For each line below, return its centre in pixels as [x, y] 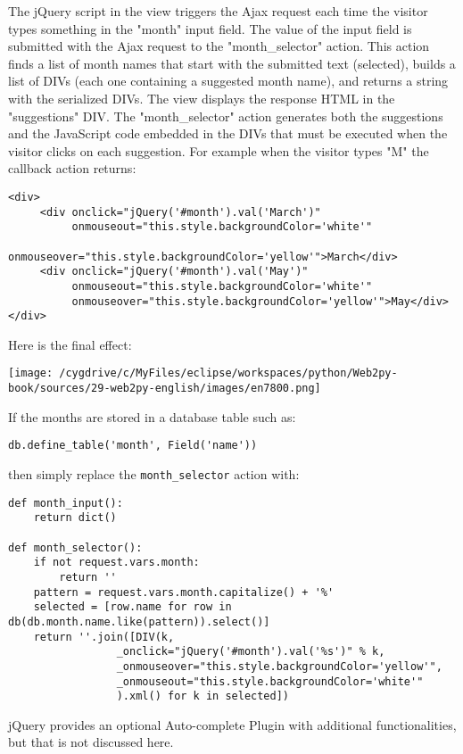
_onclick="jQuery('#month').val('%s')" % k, [251, 652]
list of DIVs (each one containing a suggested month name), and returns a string [228, 81]
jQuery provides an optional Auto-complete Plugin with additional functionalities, [232, 724]
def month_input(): [66, 503]
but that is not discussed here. [91, 742]
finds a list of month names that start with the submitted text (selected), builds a [232, 63]
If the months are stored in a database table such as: [152, 416]
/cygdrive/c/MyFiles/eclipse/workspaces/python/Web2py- [228, 373]
